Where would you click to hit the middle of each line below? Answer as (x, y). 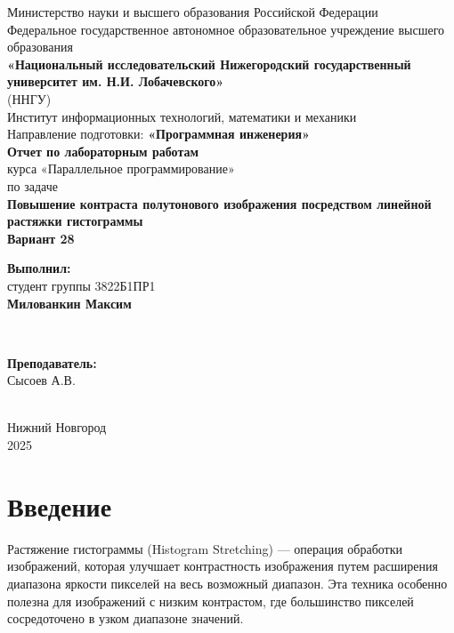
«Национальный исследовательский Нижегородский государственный (209, 64)
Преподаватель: (52, 362)
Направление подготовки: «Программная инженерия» (158, 134)
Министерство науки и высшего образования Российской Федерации (193, 12)
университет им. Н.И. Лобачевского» (116, 81)
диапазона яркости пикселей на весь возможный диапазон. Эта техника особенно (227, 583)
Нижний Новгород (57, 427)
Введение (60, 505)
